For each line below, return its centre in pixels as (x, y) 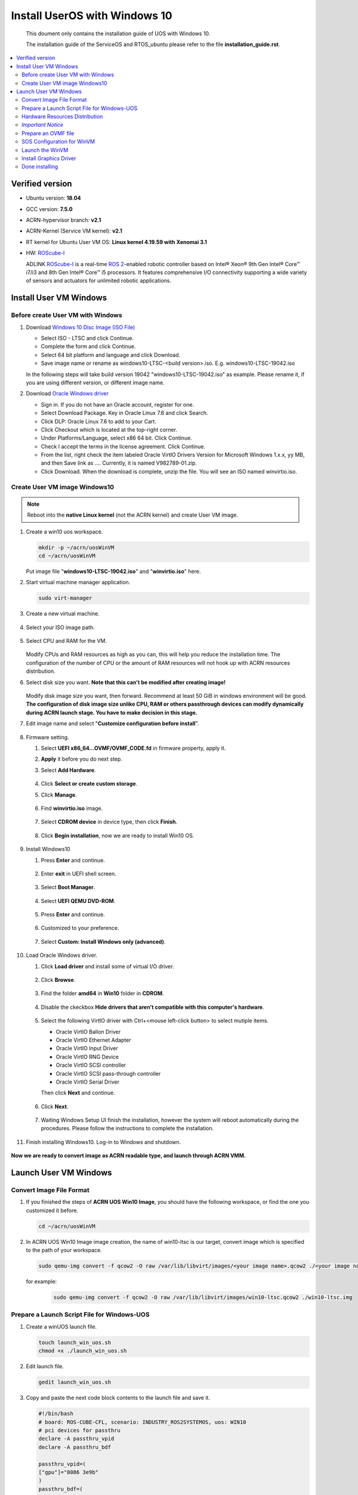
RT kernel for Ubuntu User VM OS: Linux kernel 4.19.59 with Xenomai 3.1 (116, 242)
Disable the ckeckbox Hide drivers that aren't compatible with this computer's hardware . (152, 1007)
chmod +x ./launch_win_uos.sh (83, 1351)
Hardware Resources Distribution (62, 117)
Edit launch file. (45, 1366)
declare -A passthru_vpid (76, 1439)
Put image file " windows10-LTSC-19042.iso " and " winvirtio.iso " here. (113, 571)
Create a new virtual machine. (63, 614)
